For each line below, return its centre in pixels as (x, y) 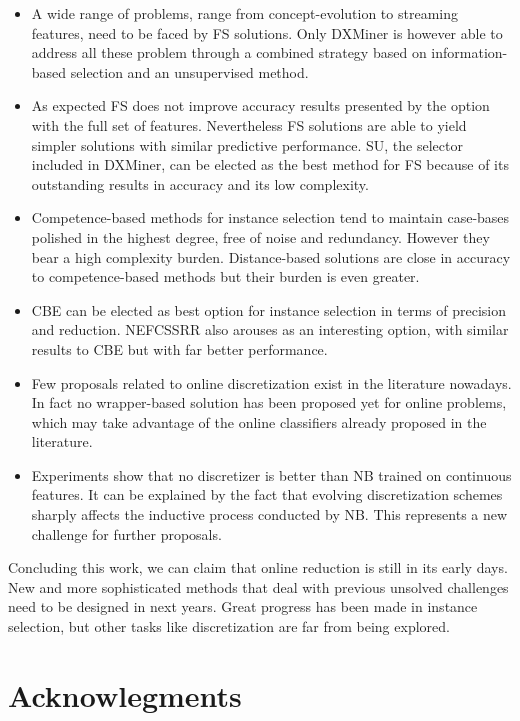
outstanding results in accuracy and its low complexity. (200, 183)
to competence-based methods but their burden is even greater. (225, 276)
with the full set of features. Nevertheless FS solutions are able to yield (249, 124)
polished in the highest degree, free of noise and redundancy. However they (260, 236)
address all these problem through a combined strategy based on (229, 52)
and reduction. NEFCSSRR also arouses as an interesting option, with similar (270, 329)
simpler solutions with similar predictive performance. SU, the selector (247, 144)
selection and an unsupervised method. (189, 71)
